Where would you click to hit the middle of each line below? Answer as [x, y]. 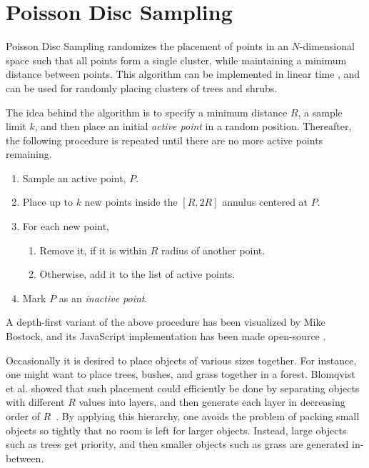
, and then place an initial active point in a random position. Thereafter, [193, 126]
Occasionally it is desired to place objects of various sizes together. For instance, [181, 360]
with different [35, 402]
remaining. [29, 154]
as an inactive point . [103, 298]
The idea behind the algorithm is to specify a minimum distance [147, 112]
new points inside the [131, 202]
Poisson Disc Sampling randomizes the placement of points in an [147, 46]
